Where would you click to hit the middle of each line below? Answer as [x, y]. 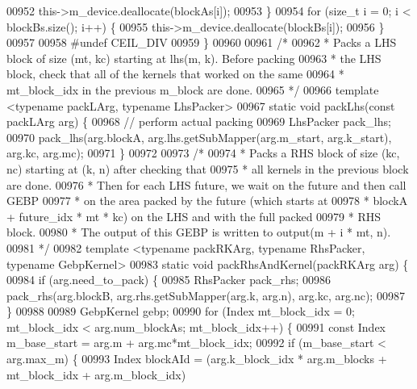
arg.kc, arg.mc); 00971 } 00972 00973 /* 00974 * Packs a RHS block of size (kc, [203, 153]
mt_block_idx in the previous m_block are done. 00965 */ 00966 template [193, 89]
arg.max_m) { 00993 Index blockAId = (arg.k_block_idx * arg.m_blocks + [197, 359]
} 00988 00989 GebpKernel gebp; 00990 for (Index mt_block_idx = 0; [181, 311]
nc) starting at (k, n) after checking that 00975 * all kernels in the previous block [208, 168]
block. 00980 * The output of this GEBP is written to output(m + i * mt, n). [199, 232]
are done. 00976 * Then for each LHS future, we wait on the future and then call [206, 184]
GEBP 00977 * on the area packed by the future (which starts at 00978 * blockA [207, 201]
